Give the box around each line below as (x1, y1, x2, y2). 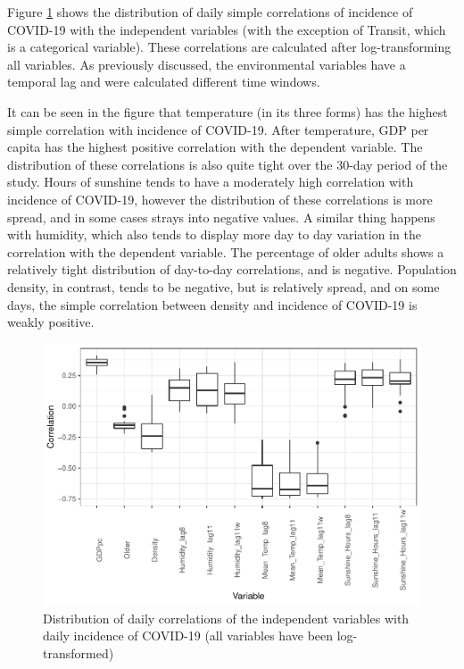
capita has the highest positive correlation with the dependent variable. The (7, 138, 423, 156)
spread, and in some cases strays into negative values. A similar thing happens (7, 207, 435, 226)
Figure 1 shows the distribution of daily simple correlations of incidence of (7, 3, 413, 21)
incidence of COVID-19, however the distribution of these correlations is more (7, 189, 433, 208)
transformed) (43, 644, 114, 662)
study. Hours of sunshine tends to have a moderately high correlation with (7, 172, 414, 191)
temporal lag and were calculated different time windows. (7, 72, 320, 91)
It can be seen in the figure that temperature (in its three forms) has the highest (7, 102, 448, 121)
